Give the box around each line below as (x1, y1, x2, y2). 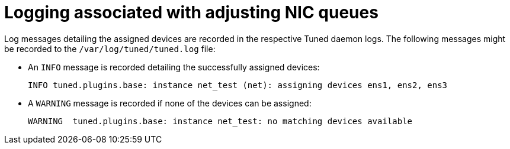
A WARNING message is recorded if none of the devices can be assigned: (28, 98, 312, 108)
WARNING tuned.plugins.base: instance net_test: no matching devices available (28, 116, 413, 126)
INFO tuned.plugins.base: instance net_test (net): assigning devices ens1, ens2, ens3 (28, 80, 448, 90)
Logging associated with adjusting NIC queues (4, 2, 379, 22)
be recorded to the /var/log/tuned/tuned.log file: (4, 43, 216, 54)
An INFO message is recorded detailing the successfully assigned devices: (28, 61, 320, 72)
